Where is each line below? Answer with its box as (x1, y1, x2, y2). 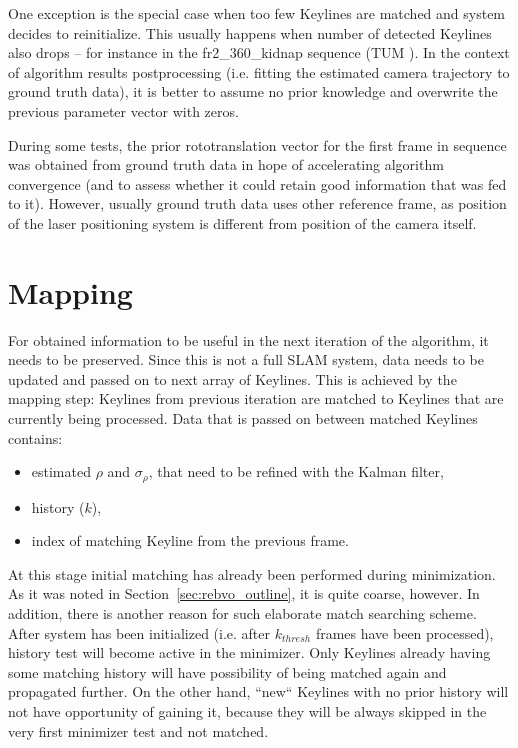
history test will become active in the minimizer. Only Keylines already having (8, 642, 491, 663)
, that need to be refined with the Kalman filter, (148, 461, 444, 482)
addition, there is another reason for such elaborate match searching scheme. (8, 603, 477, 624)
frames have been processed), (315, 622, 494, 643)
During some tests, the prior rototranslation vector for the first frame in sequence (8, 134, 507, 155)
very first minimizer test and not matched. (8, 720, 269, 741)
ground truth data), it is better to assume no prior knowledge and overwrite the (8, 81, 498, 102)
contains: (8, 427, 63, 448)
